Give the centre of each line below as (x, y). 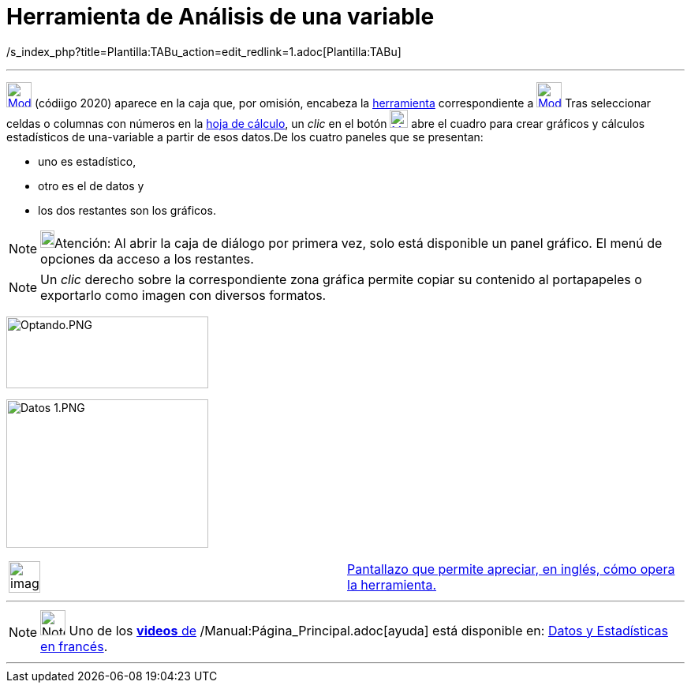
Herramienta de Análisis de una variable (220, 17)
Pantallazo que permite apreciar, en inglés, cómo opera (511, 569)
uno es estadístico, (87, 161)
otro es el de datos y (91, 185)
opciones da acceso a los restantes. (147, 258)
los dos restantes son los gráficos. (127, 210)
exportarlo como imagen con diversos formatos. (183, 295)
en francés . (74, 646)
